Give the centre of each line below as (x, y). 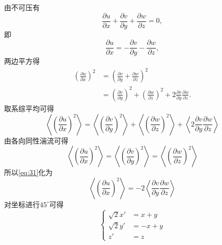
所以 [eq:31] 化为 (29, 172)
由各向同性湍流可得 (36, 140)
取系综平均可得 (29, 108)
